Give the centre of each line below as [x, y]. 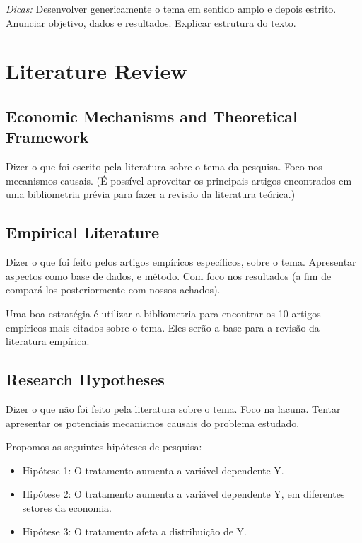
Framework [47, 137]
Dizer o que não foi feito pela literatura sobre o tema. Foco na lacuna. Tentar [173, 408]
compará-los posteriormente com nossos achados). [113, 290]
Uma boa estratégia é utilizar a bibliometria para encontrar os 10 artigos [163, 313]
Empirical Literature [83, 232]
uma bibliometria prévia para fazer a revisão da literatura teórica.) [151, 194]
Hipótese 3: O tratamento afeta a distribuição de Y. [134, 531]
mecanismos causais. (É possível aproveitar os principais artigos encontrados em [179, 180]
